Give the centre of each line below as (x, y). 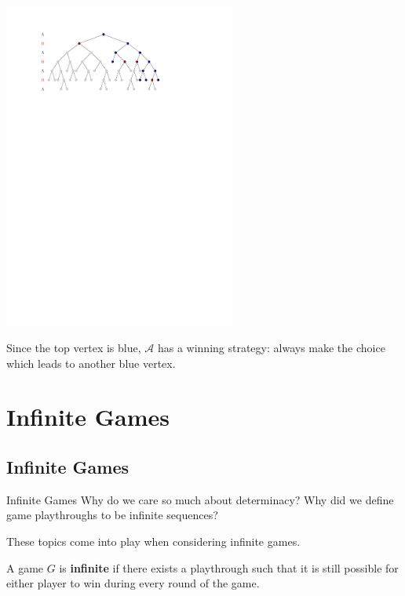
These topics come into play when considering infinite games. (153, 541)
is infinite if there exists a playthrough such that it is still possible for (229, 567)
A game (25, 567)
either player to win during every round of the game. (133, 583)
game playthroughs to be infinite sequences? (112, 515)
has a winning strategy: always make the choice (271, 348)
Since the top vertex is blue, (74, 348)
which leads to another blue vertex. (91, 363)
